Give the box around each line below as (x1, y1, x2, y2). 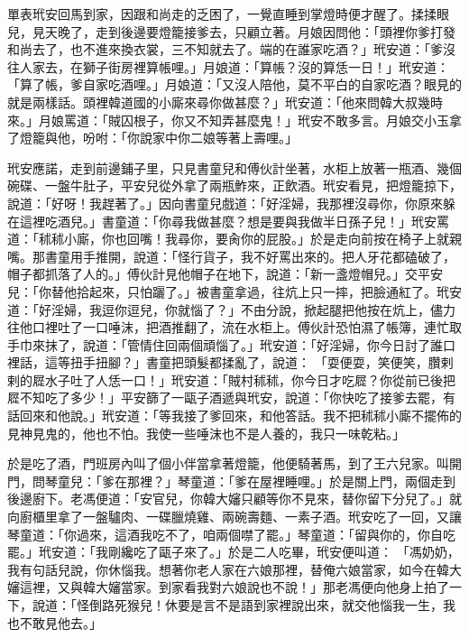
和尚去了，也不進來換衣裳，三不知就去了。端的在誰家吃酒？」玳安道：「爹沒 (7, 40, 455, 59)
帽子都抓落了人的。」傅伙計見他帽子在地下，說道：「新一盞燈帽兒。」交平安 (7, 264, 443, 283)
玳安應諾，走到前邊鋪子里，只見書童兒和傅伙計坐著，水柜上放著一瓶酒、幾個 (7, 158, 462, 177)
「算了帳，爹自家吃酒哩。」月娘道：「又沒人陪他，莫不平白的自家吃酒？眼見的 (7, 75, 462, 94)
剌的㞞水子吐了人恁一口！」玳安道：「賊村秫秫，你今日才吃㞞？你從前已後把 (7, 370, 455, 389)
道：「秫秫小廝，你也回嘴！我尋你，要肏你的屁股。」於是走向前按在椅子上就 (7, 229, 449, 248)
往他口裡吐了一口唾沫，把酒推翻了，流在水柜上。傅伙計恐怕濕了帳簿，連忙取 (7, 318, 462, 337)
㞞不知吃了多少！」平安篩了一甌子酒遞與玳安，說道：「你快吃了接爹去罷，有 (7, 388, 455, 407)
